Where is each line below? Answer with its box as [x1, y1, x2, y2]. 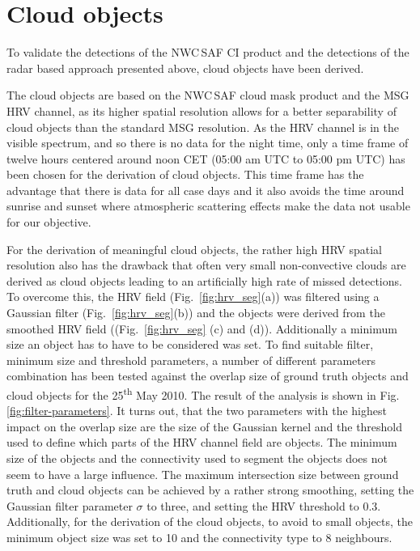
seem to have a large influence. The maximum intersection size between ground [6, 465, 399, 482]
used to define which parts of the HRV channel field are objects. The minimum [6, 434, 397, 451]
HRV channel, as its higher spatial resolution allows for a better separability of [6, 102, 397, 119]
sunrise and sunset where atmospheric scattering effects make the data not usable [6, 197, 410, 214]
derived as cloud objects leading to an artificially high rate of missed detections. [6, 272, 402, 289]
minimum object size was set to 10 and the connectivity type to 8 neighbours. [6, 529, 392, 545]
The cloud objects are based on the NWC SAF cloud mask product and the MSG [6, 87, 409, 104]
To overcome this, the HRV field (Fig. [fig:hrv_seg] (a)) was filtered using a [6, 288, 380, 305]
